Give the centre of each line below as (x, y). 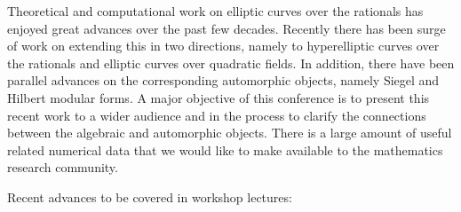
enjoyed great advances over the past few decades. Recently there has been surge (227, 28)
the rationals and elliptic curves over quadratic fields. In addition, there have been (231, 63)
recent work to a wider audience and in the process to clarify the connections (217, 115)
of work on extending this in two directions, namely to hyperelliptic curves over (223, 46)
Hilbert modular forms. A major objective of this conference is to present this (219, 97)
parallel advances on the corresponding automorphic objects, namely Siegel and (223, 80)
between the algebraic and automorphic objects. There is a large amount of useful (230, 133)
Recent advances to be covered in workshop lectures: (150, 196)
